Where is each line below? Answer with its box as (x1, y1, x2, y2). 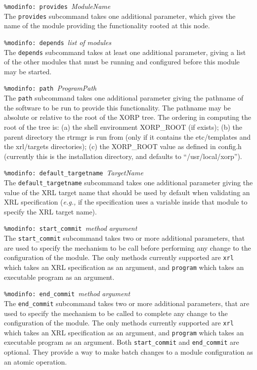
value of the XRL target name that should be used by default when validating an (4, 187, 250, 197)
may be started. (4, 66, 52, 76)
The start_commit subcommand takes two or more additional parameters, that (4, 233, 245, 243)
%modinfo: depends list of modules (4, 37, 111, 47)
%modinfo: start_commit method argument (4, 223, 137, 233)
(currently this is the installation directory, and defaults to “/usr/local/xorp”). (4, 151, 242, 161)
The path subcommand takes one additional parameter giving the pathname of (4, 93, 244, 103)
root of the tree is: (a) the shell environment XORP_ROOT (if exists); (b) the (4, 121, 243, 132)
